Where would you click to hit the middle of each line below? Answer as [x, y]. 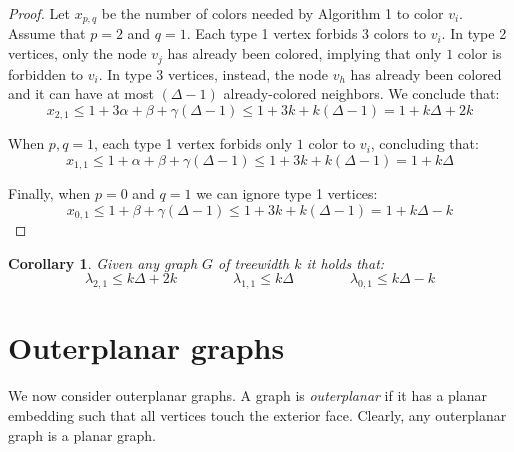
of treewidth [254, 262]
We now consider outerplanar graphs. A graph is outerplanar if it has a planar [248, 395]
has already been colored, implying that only [304, 53]
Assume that [47, 33]
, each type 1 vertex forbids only [193, 143]
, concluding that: [424, 143]
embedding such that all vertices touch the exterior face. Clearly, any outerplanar [257, 414]
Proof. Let [39, 13]
